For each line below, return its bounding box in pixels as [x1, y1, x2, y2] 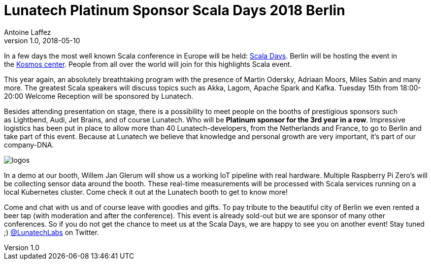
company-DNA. [4, 140, 54, 149]
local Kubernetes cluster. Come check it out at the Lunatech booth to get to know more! [4, 187, 288, 196]
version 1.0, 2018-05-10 [4, 36, 80, 45]
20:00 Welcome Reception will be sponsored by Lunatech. [4, 91, 194, 100]
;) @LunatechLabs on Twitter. [4, 228, 99, 236]
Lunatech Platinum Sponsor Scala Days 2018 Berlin [4, 2, 345, 19]
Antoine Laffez [4, 28, 51, 36]
